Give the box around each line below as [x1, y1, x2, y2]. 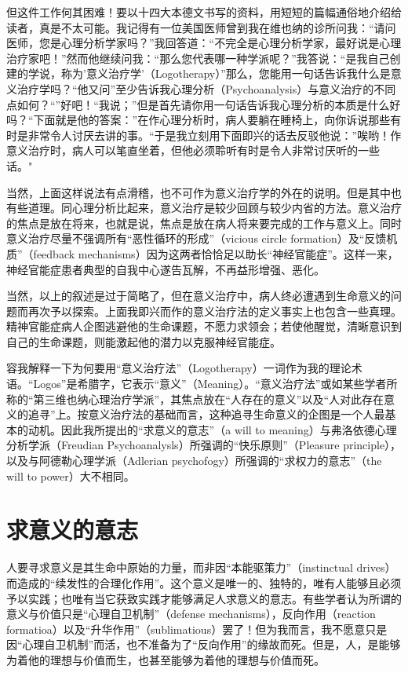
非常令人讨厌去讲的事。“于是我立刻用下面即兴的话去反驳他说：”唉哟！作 [27, 126, 402, 143]
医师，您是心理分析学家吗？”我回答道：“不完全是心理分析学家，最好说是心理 [6, 35, 402, 51]
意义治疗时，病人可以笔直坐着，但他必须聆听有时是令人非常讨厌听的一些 [6, 142, 380, 159]
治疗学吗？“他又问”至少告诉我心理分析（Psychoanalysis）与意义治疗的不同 [16, 80, 396, 97]
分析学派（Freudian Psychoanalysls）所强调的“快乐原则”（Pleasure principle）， [6, 437, 402, 453]
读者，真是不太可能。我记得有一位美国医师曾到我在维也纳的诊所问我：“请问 [6, 19, 396, 35]
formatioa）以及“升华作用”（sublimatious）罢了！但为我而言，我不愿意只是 [6, 620, 388, 637]
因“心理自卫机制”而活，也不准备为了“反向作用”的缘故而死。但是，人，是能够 [6, 636, 401, 653]
